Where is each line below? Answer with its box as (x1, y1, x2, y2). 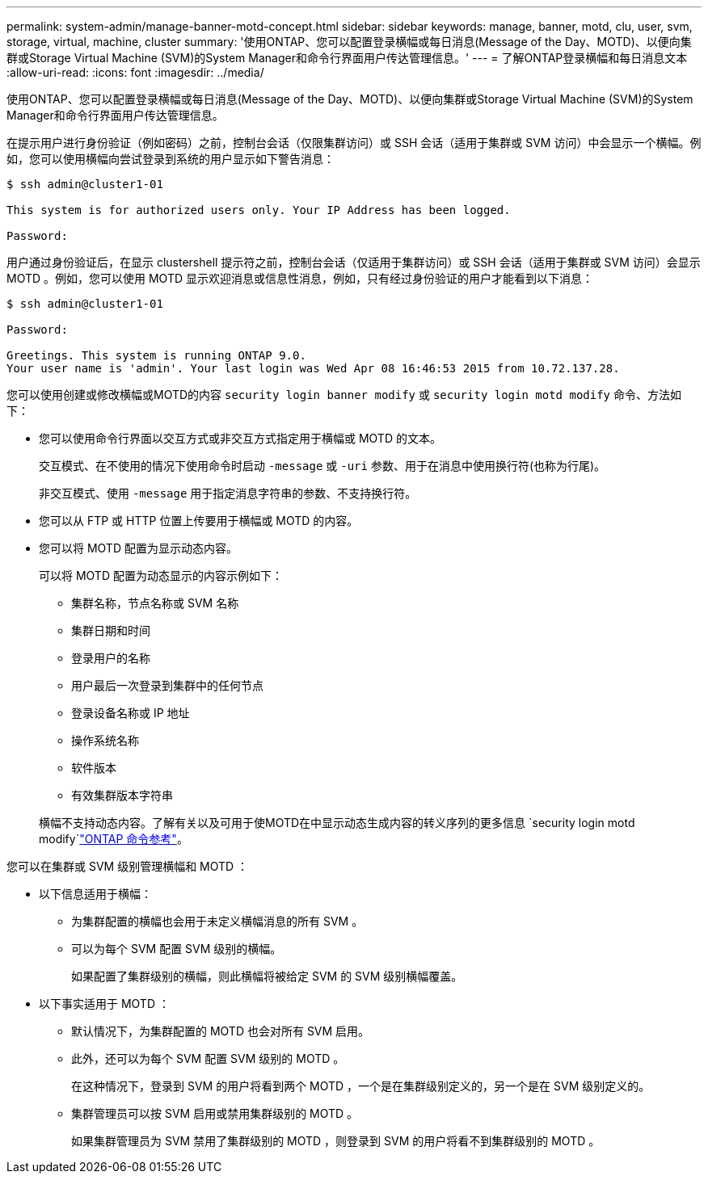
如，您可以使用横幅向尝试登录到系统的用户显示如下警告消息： (6, 152, 335, 166)
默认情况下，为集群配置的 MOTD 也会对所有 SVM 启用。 (71, 1024, 370, 1038)
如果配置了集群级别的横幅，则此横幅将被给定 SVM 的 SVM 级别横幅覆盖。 (71, 969, 463, 983)
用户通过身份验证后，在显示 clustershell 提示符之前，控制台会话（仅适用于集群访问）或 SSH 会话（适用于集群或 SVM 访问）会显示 (6, 255, 701, 269)
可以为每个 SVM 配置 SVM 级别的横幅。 (71, 942, 282, 955)
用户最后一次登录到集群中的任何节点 (71, 678, 263, 692)
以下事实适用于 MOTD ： (39, 997, 170, 1010)
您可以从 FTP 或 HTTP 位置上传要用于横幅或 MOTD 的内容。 (39, 514, 359, 527)
